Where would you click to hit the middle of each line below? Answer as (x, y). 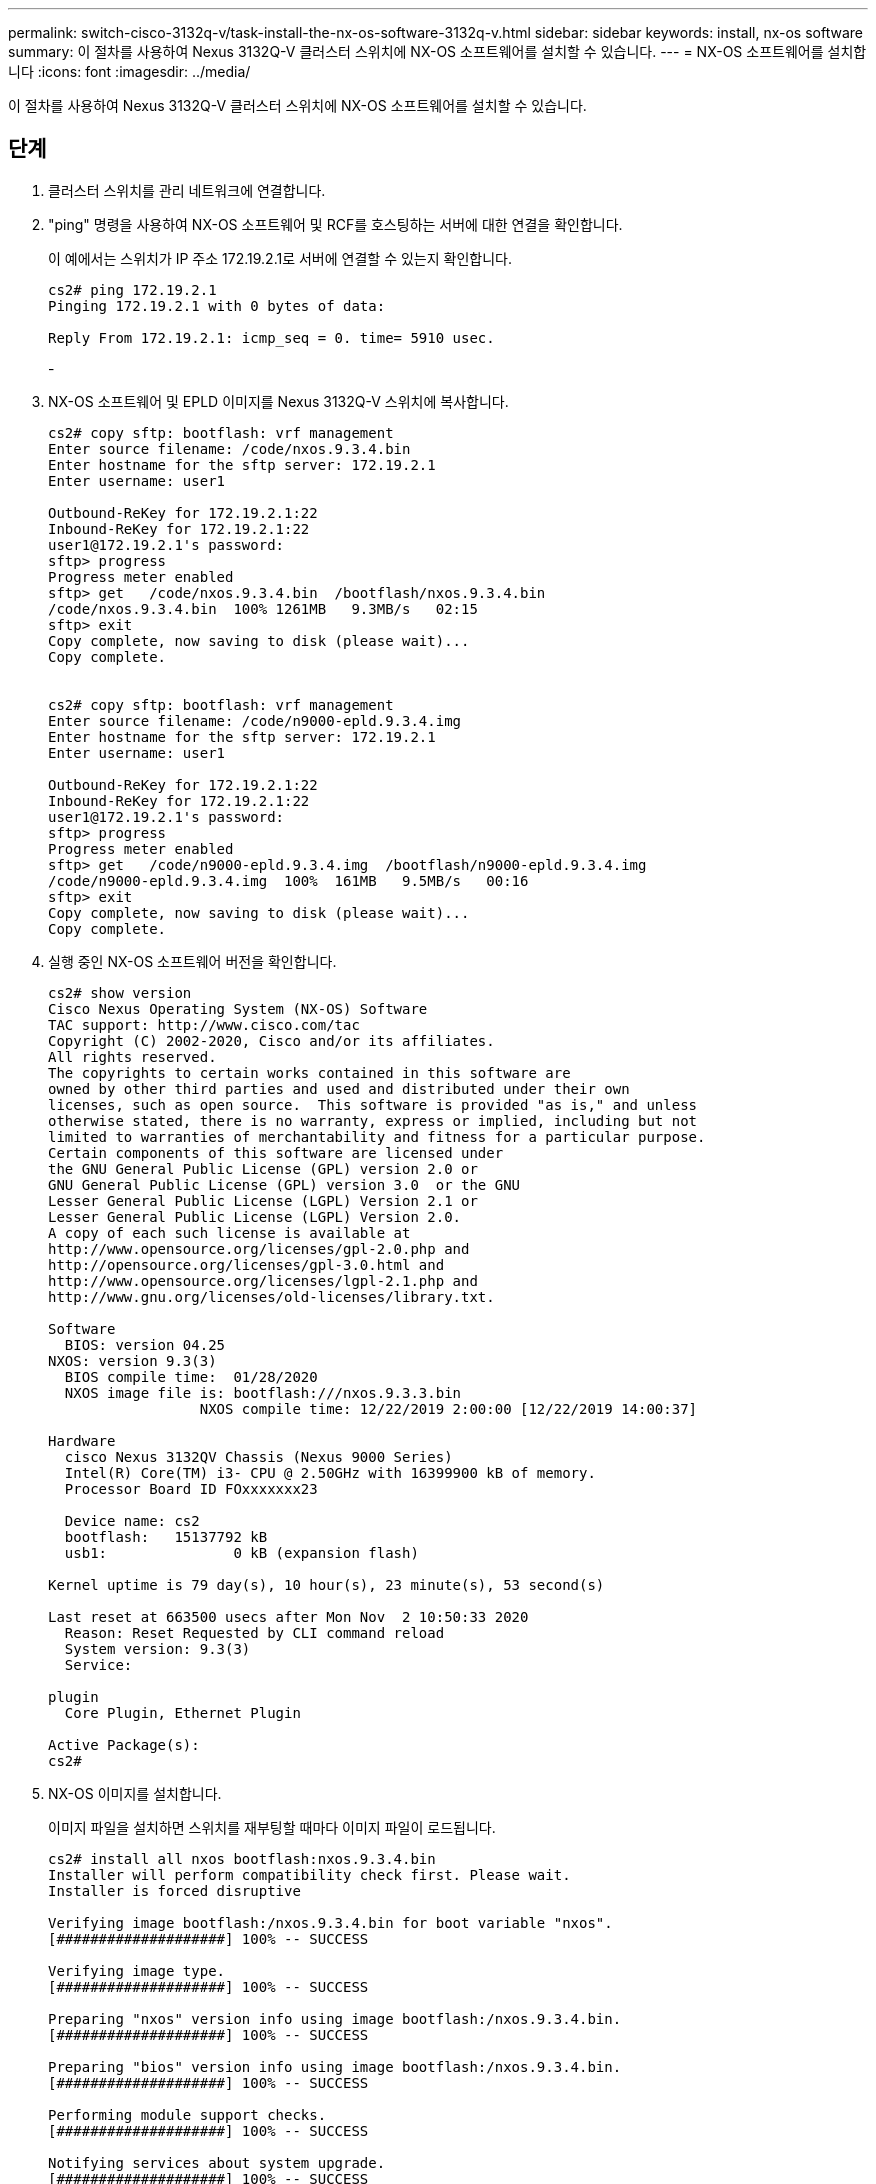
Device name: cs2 (132, 1520)
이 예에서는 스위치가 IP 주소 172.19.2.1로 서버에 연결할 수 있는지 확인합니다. (280, 258)
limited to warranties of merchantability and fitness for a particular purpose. (377, 1136)
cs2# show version (120, 992)
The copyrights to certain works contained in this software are (309, 1072)
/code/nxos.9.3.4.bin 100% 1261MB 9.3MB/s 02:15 (263, 608)
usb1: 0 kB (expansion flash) (241, 1552)
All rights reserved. (132, 1056)
